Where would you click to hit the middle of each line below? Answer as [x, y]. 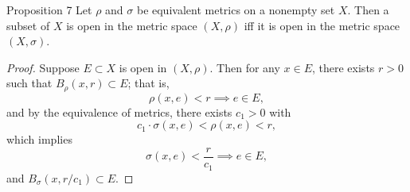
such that [29, 83]
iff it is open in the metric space [322, 25]
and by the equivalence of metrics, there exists [119, 111]
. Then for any [245, 67]
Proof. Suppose [43, 67]
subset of [28, 25]
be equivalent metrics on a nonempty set [236, 10]
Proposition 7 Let [49, 10]
